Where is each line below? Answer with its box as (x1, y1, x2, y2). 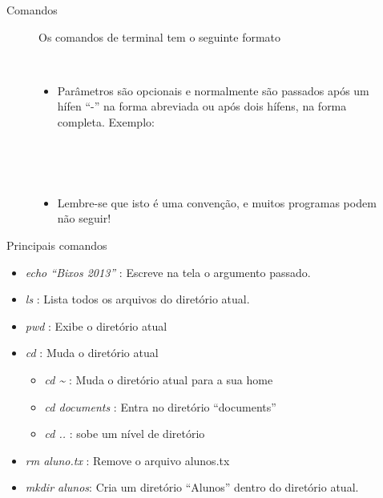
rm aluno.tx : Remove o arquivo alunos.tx (25, 452, 230, 468)
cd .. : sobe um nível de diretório (44, 425, 205, 442)
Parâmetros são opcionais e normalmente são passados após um (57, 82, 369, 98)
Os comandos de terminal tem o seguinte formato (38, 28, 281, 45)
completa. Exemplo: (57, 113, 155, 130)
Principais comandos (6, 236, 107, 253)
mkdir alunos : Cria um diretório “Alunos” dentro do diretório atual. (25, 479, 359, 496)
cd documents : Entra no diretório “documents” (44, 398, 276, 415)
